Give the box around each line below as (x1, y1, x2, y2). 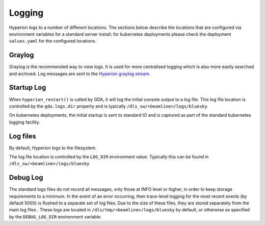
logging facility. (9, 119, 40, 125)
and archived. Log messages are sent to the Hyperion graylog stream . (9, 71, 151, 76)
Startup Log (9, 83, 46, 92)
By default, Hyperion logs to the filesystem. (9, 145, 97, 150)
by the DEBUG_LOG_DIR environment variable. (9, 214, 102, 220)
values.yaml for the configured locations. (9, 38, 97, 44)
